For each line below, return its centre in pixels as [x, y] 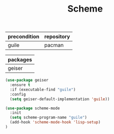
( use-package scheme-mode [32, 108]
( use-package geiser [27, 80]
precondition [24, 37]
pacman [54, 45]
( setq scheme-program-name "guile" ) [48, 118]
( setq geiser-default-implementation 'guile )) [60, 99]
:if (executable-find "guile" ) [43, 90]
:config [18, 94]
